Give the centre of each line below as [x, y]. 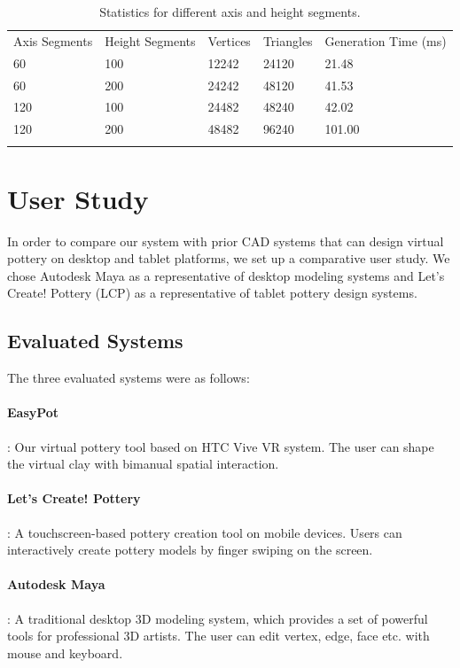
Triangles [288, 40]
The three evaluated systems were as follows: [129, 378]
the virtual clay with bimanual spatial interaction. [143, 464]
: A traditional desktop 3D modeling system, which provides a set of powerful [218, 618]
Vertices [229, 40]
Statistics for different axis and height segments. [230, 12]
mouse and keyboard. [65, 652]
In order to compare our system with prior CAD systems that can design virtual [226, 241]
